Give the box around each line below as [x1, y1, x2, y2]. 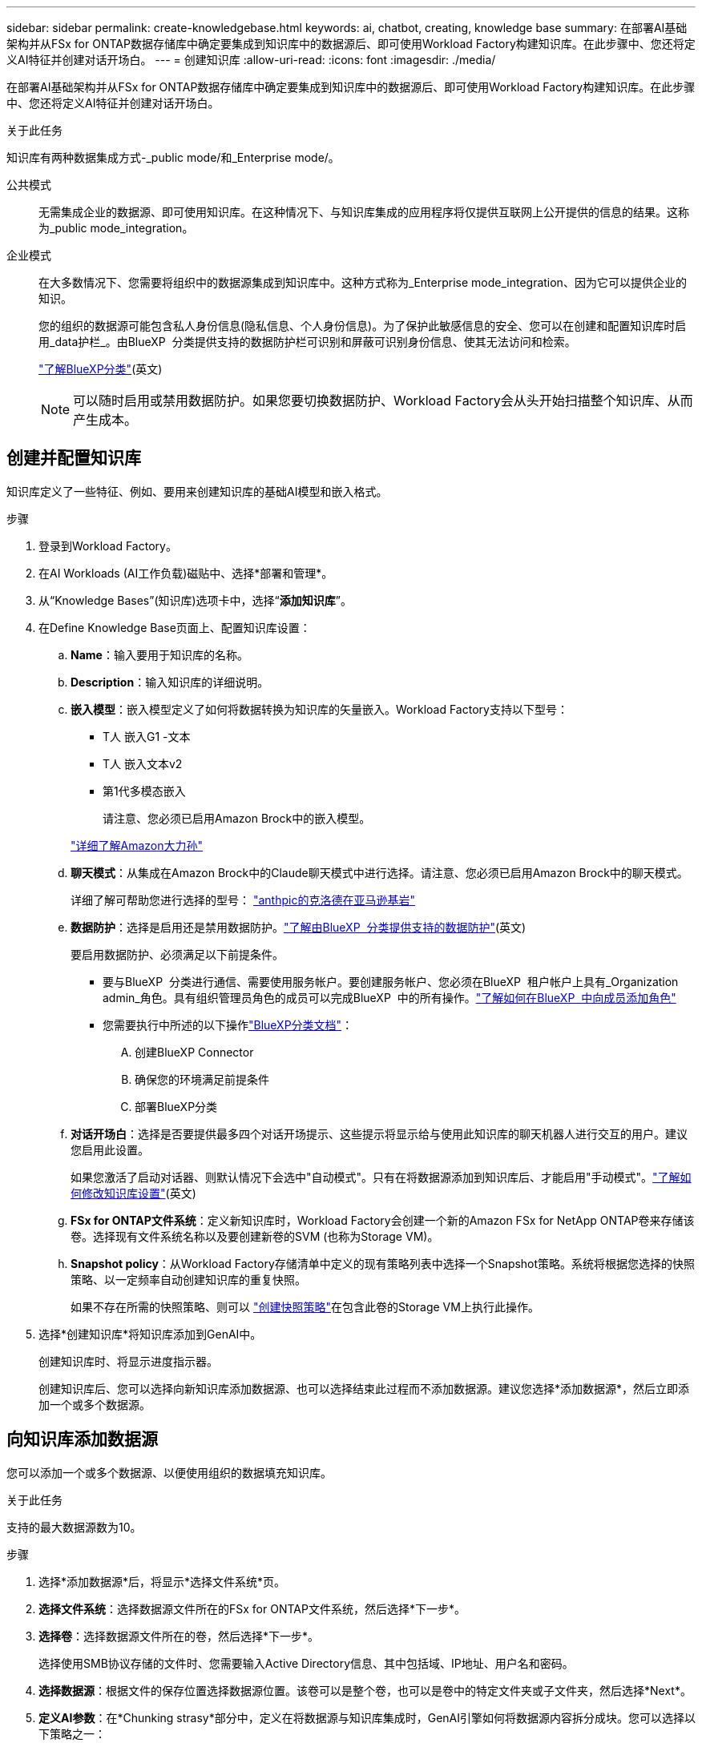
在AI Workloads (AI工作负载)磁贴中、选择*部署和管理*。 [38, 566, 333, 580]
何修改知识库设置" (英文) [71, 1185, 196, 1200]
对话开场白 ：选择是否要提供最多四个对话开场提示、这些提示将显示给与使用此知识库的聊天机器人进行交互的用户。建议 [71, 1126, 688, 1141]
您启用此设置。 [71, 1142, 149, 1157]
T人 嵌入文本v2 [103, 756, 183, 771]
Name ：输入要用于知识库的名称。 [71, 647, 248, 662]
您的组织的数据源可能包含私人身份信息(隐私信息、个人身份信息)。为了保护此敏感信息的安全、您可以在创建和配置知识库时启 [38, 319, 687, 332]
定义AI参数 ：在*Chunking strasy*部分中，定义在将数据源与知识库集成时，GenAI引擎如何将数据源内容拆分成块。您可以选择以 [38, 1710, 696, 1725]
